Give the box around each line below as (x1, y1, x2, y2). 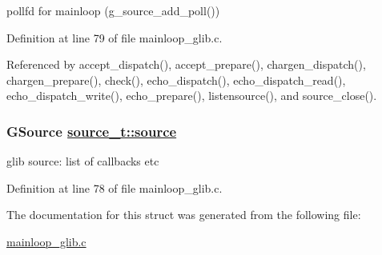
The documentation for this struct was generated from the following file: (6, 206, 361, 223)
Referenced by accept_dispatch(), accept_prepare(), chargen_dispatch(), (6, 56, 366, 73)
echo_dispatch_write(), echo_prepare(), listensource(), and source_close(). (6, 87, 377, 104)
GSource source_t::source (6, 121, 177, 141)
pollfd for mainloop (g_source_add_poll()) (6, 2, 220, 18)
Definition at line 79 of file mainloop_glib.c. (6, 29, 223, 46)
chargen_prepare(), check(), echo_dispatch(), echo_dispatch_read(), (6, 71, 346, 88)
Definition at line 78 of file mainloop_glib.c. (6, 179, 223, 196)
